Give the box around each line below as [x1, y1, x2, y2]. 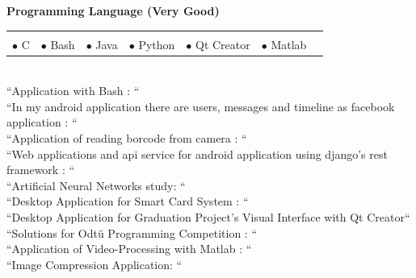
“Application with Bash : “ [6, 82, 140, 99]
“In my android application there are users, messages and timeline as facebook [6, 98, 395, 114]
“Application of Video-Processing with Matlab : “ [6, 240, 252, 257]
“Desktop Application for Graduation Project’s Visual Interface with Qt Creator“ [6, 209, 410, 226]
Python [138, 35, 175, 52]
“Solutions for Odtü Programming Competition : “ [6, 224, 257, 241]
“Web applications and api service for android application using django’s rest [6, 145, 388, 162]
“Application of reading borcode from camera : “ [6, 130, 247, 147]
